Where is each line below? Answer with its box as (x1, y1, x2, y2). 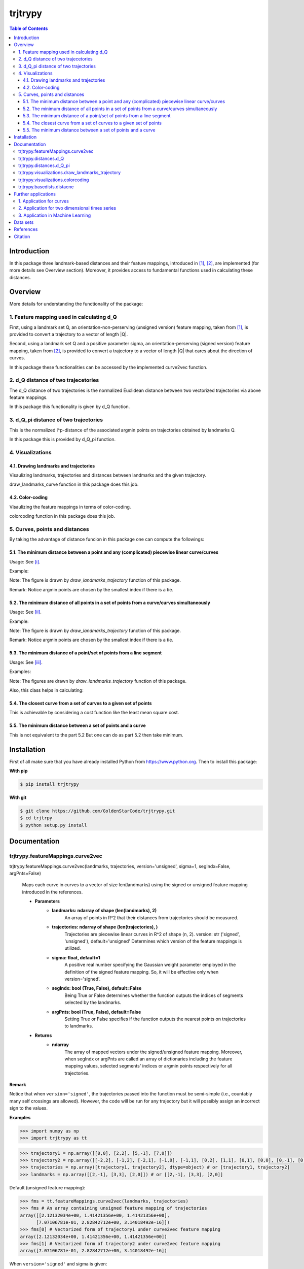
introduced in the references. (22, 889, 83, 895)
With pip (9, 768, 28, 774)
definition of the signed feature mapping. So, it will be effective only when (64, 969, 219, 975)
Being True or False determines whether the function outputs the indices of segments (64, 992, 243, 998)
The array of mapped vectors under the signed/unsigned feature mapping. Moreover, (64, 1049, 243, 1055)
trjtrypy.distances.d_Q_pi (18, 162, 70, 169)
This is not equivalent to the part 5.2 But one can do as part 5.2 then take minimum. (9, 731, 183, 738)
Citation (14, 233, 30, 240)
